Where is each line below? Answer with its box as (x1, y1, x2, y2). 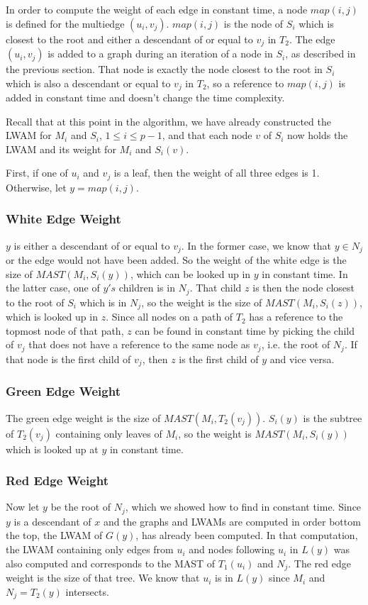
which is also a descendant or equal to (6, 75, 171, 90)
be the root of (50, 499, 111, 514)
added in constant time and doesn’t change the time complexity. (6, 90, 285, 105)
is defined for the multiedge (6, 16, 125, 30)
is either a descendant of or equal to (13, 238, 170, 252)
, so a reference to (206, 75, 284, 90)
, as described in (285, 46, 356, 61)
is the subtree (303, 410, 362, 425)
